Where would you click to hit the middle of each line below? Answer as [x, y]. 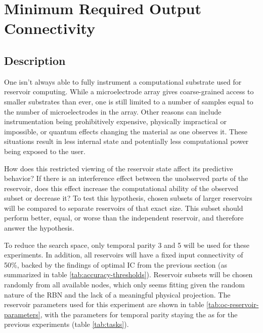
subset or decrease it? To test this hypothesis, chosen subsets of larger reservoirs [128, 198]
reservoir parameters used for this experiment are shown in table [104, 304]
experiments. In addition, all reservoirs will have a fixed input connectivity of [124, 255]
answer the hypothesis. [39, 228]
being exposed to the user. [45, 151]
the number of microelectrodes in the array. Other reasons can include [113, 111]
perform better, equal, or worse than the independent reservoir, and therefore [124, 218]
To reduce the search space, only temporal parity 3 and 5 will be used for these [127, 245]
